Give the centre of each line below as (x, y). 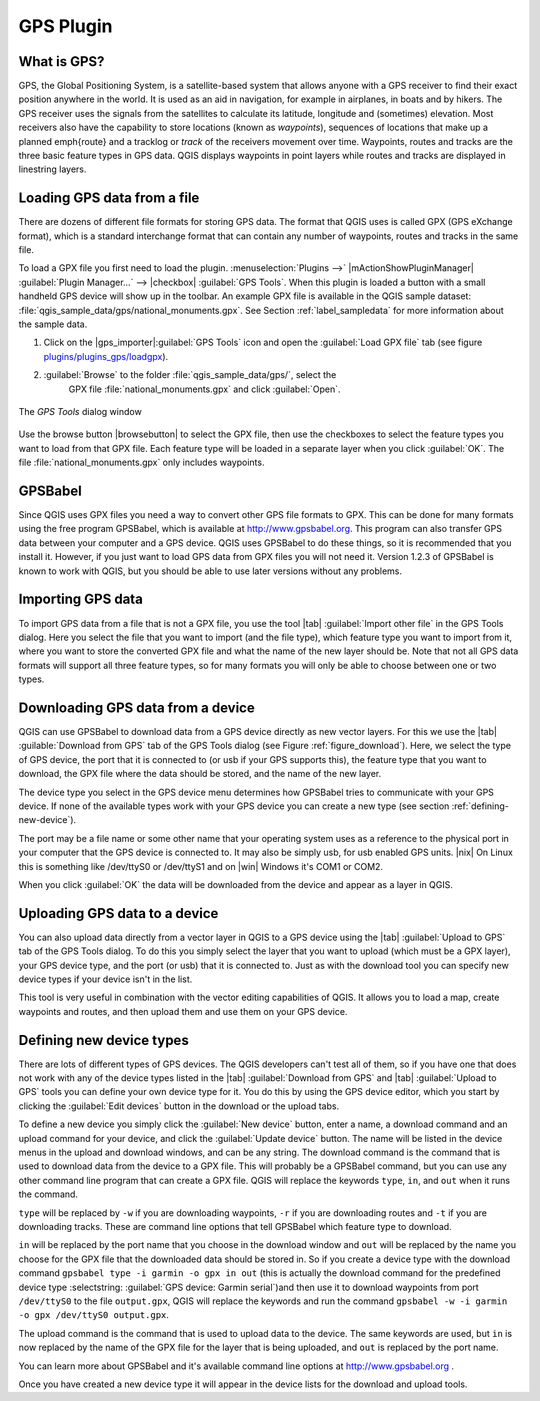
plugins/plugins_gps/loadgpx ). (106, 356)
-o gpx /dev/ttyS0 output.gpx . (94, 1315)
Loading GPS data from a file (109, 198)
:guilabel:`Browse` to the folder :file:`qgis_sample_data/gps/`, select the (190, 375)
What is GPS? (61, 61)
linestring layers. (52, 169)
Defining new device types (103, 1040)
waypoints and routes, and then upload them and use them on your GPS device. (183, 1011)
